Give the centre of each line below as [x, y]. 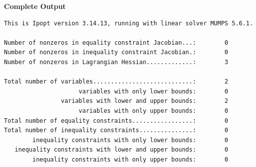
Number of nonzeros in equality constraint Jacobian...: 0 [116, 42]
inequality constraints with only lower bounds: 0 [130, 140]
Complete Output [35, 6]
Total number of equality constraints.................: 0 [116, 121]
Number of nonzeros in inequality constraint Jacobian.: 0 [116, 52]
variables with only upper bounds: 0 [154, 111]
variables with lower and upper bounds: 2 [145, 101]
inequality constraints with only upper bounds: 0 [130, 159]
